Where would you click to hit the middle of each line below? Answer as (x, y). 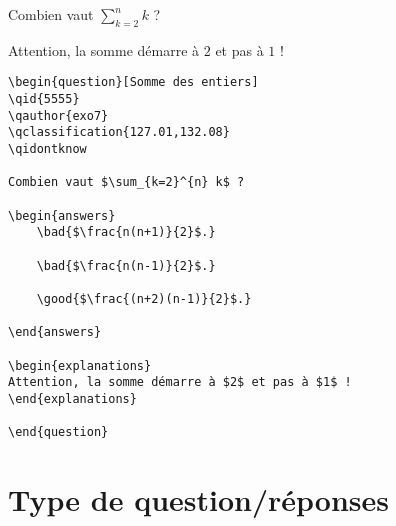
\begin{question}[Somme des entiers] (133, 82)
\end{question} (58, 432)
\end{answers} (55, 332)
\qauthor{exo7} (58, 115)
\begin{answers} (62, 215)
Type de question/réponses (199, 499)
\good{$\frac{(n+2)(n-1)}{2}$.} (144, 298)
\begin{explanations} (80, 365)
